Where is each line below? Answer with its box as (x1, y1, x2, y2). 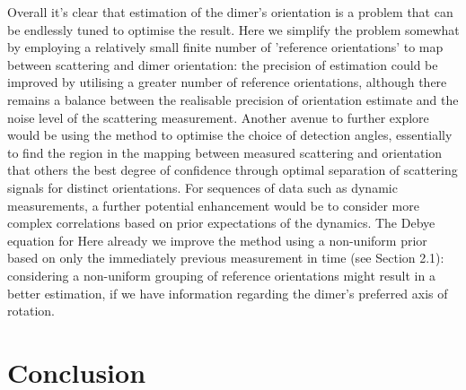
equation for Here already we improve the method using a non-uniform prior (7, 230, 427, 249)
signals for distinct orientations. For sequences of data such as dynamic (7, 178, 398, 196)
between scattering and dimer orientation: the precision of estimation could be (7, 55, 438, 74)
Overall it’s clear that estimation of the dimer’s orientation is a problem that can (7, 3, 453, 21)
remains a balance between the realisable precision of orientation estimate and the (7, 90, 459, 108)
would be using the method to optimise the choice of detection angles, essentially (7, 126, 453, 144)
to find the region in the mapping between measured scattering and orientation (7, 143, 443, 161)
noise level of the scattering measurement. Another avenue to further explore (7, 108, 429, 126)
